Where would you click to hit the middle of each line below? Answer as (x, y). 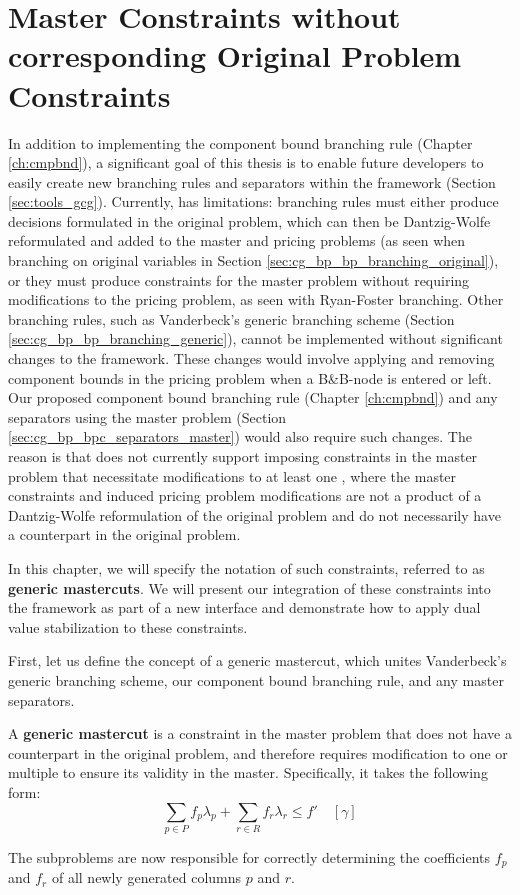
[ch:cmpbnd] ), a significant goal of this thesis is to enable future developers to (246, 162)
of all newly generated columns (146, 877)
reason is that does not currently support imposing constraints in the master (243, 456)
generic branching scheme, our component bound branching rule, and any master (256, 679)
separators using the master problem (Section (147, 416)
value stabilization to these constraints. (128, 626)
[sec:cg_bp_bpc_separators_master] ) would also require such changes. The (240, 436)
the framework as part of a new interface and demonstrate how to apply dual (244, 607)
